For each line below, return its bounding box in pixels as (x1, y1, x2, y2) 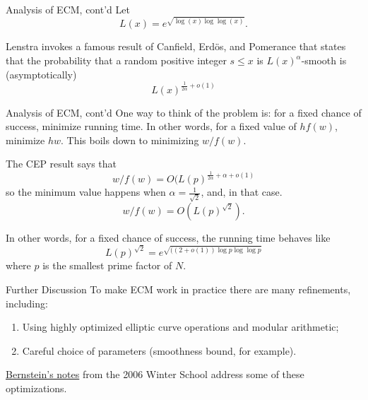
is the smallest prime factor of (42, 258, 172, 273)
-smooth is (301, 53, 347, 68)
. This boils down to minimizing (61, 132, 199, 147)
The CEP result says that (6, 156, 117, 171)
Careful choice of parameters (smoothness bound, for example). (22, 343, 297, 358)
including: (6, 295, 48, 310)
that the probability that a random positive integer (6, 53, 227, 68)
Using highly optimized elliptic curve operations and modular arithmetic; (22, 319, 339, 334)
